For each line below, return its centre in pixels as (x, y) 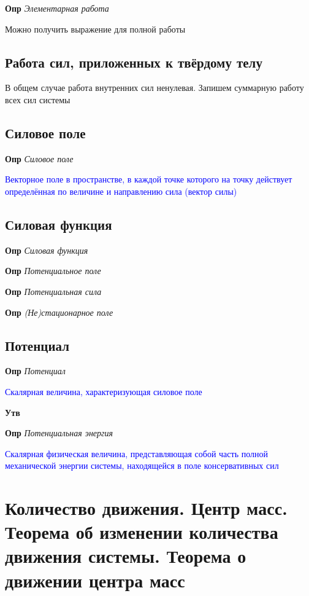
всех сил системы (38, 99)
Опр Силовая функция (47, 250)
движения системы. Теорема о (126, 556)
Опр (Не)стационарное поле (59, 312)
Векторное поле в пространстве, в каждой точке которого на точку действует (149, 179)
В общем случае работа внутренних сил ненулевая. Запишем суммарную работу (154, 88)
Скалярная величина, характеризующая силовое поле (104, 391)
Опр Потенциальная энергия (59, 433)
